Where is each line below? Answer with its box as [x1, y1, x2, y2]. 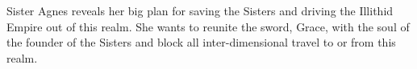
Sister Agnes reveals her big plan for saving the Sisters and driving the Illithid [6, 2, 394, 18]
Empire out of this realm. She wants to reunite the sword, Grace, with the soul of [6, 18, 410, 34]
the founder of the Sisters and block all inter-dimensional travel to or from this [6, 34, 396, 51]
